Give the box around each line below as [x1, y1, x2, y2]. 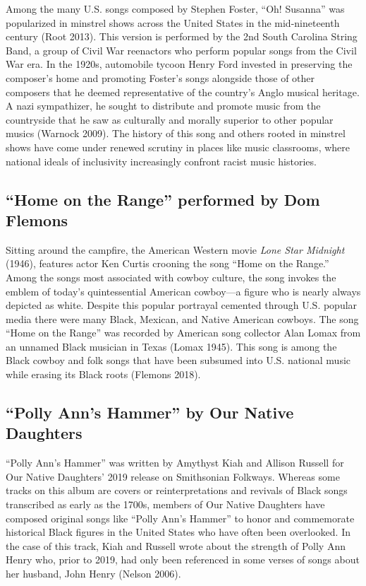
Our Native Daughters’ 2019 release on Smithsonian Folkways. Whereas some [6, 469, 340, 484]
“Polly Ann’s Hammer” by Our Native [6, 402, 294, 423]
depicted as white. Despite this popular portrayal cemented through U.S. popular [6, 298, 358, 312]
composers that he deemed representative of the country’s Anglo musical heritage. [6, 84, 360, 99]
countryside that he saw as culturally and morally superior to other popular [6, 112, 334, 127]
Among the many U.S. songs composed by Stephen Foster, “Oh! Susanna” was [6, 1, 345, 16]
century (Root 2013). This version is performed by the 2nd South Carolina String [6, 29, 358, 44]
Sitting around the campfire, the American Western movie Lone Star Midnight [6, 242, 345, 257]
